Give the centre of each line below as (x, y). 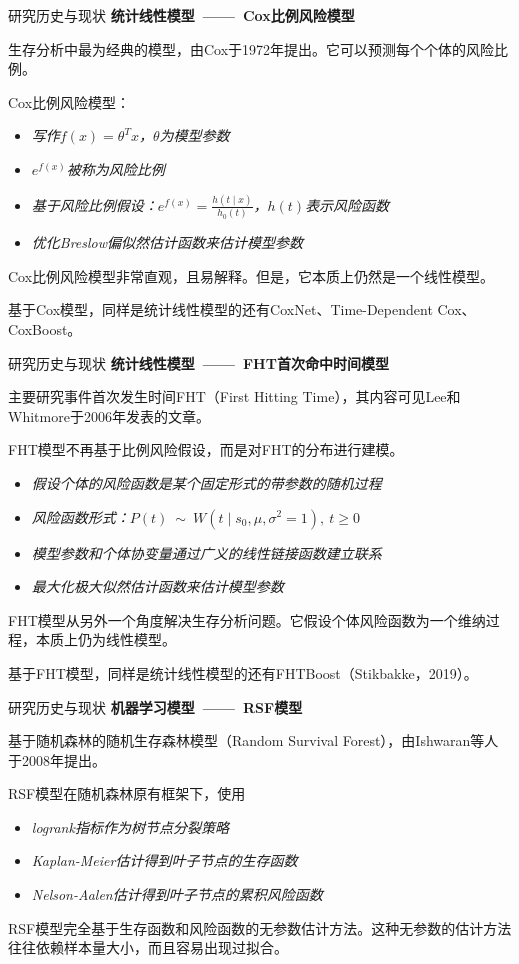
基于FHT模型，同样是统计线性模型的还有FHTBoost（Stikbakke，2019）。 (243, 672)
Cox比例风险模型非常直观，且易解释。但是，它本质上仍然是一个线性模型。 (251, 275)
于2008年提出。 (57, 759)
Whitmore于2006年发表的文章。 (109, 415)
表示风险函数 (347, 204)
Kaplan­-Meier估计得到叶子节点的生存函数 (164, 860)
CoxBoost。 (45, 328)
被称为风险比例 (115, 168)
